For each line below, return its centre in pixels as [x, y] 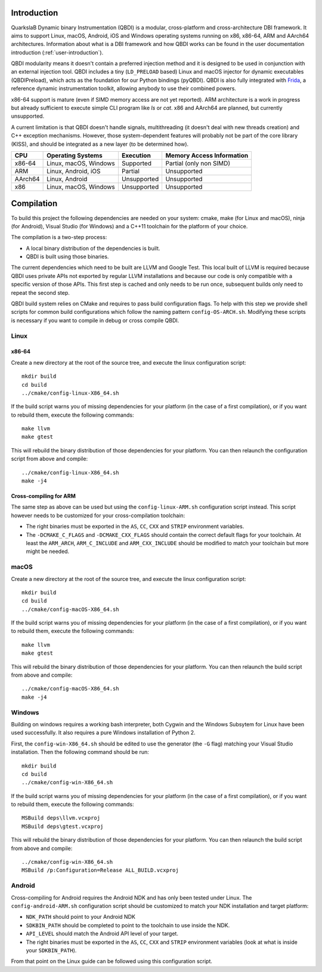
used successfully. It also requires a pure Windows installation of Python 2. [103, 733]
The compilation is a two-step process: [59, 237]
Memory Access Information [207, 155]
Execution [136, 155]
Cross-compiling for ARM [43, 496]
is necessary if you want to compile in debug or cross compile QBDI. [95, 320]
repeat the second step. [40, 292]
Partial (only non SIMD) [198, 163]
